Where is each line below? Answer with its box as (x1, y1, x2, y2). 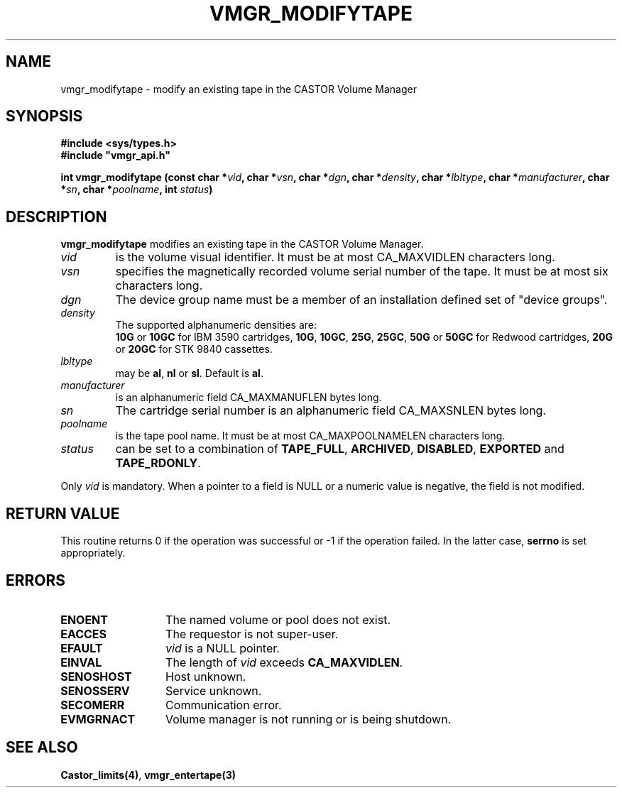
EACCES (60, 626, 107, 641)
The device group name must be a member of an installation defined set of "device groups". (115, 292, 608, 307)
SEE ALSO (6, 738, 78, 757)
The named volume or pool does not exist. (165, 612, 391, 627)
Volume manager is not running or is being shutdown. (165, 711, 452, 726)
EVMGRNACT (60, 711, 136, 726)
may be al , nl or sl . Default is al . (115, 367, 263, 380)
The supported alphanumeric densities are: (115, 319, 317, 332)
